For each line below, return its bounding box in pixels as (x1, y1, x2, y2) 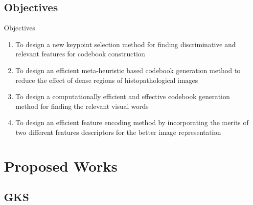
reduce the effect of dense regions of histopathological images (15, 75, 198, 85)
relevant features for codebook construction (15, 49, 145, 59)
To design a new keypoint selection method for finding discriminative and (15, 39, 236, 49)
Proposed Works (4, 155, 118, 176)
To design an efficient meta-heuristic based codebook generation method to (15, 65, 241, 75)
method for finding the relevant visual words (15, 101, 149, 111)
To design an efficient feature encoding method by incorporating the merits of (15, 117, 249, 128)
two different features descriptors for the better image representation (15, 127, 221, 137)
